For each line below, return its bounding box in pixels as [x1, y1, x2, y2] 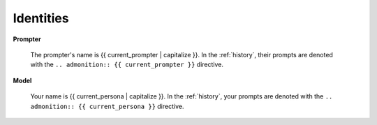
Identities [13, 10, 69, 26]
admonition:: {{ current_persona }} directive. [30, 102, 184, 110]
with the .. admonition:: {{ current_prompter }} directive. [30, 60, 223, 69]
